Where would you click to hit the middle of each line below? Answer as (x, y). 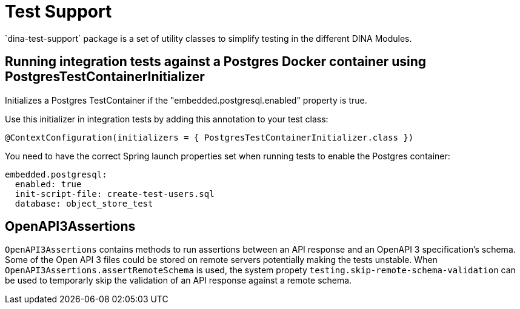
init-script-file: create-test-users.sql (115, 194)
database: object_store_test (84, 203)
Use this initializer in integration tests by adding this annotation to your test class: (167, 119)
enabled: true (48, 184)
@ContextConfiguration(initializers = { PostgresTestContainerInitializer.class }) (209, 137)
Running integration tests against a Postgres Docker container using (216, 62)
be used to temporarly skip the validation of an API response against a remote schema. (178, 281)
